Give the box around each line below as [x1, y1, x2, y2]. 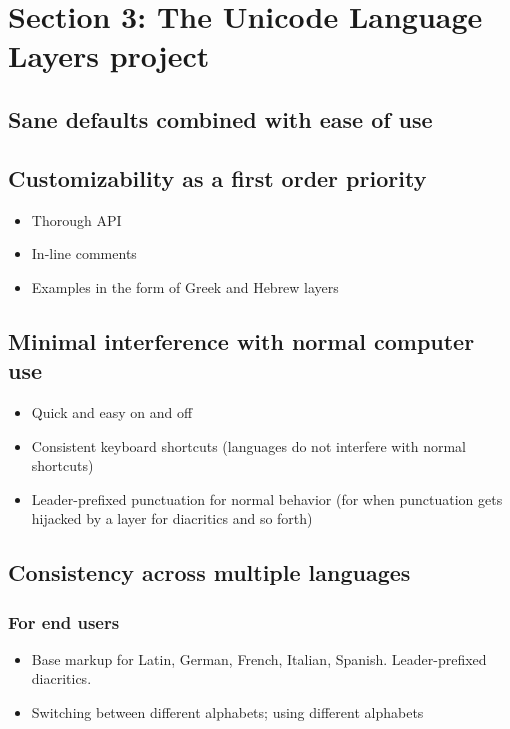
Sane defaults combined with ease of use [8, 103, 433, 134]
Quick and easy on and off [31, 401, 193, 422]
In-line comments [31, 243, 137, 264]
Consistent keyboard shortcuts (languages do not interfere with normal [31, 435, 467, 456]
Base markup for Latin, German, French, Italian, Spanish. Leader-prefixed [31, 648, 487, 669]
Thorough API [31, 209, 122, 230]
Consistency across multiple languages [8, 557, 411, 588]
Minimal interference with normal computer [8, 325, 475, 356]
